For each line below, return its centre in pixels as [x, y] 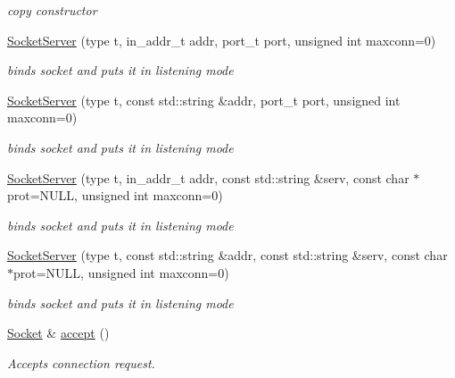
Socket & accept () [58, 333]
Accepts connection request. [81, 362]
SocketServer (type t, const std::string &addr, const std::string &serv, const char [227, 255]
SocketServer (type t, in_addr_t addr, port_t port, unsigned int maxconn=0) [222, 40]
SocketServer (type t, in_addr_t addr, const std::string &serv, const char [208, 177]
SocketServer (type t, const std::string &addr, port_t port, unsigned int [204, 100]
